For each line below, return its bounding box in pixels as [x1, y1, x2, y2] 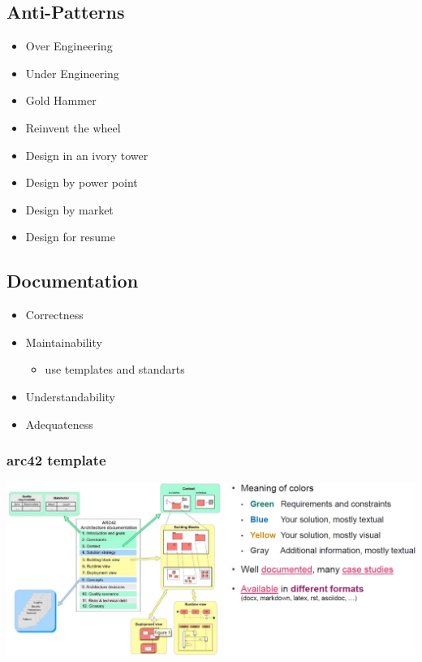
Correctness [25, 306, 84, 323]
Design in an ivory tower [25, 146, 149, 163]
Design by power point [25, 174, 138, 191]
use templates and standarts [45, 361, 185, 378]
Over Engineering [25, 37, 113, 54]
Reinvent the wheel [25, 119, 121, 136]
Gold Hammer [25, 92, 97, 109]
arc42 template [6, 450, 106, 470]
